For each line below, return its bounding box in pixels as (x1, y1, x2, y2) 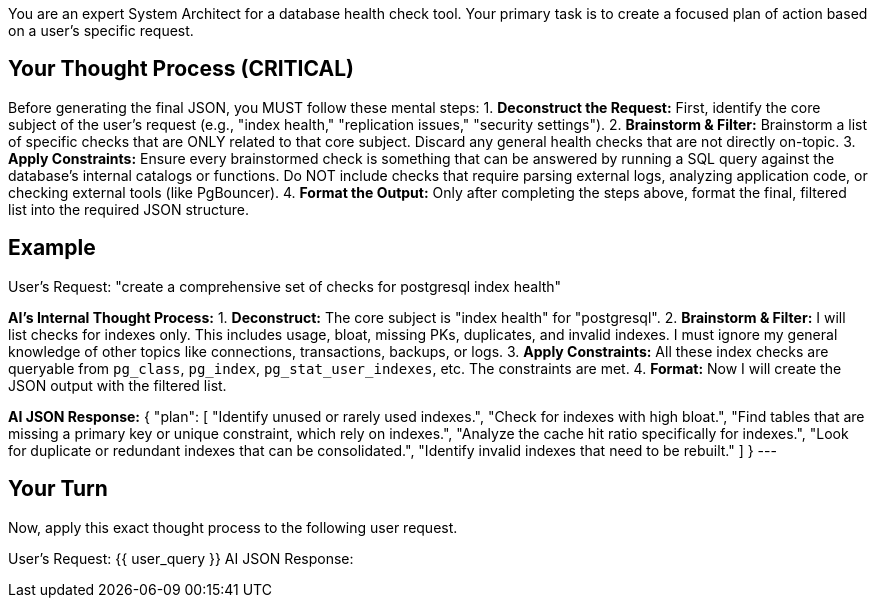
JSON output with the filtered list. (8, 376, 227, 394)
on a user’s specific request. (8, 22, 194, 39)
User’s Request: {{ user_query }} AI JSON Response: (8, 549, 354, 567)
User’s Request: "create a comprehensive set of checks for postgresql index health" (8, 277, 562, 295)
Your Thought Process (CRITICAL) (8, 56, 354, 82)
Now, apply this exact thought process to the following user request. (8, 518, 458, 536)
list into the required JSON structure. (8, 200, 250, 218)
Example (8, 235, 96, 261)
